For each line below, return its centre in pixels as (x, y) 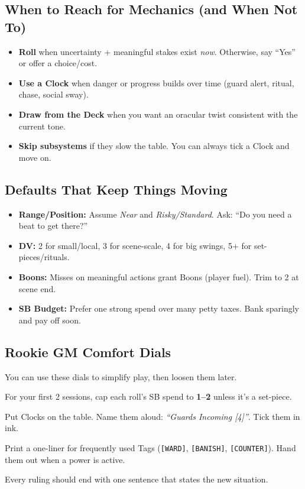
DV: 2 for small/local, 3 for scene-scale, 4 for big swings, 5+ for (135, 245)
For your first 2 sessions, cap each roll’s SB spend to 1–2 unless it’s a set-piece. (148, 396)
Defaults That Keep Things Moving (116, 189)
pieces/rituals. (44, 257)
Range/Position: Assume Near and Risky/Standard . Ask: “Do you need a (155, 214)
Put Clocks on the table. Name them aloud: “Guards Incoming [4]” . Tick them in (152, 416)
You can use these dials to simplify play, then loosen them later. (121, 376)
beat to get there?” (53, 226)
